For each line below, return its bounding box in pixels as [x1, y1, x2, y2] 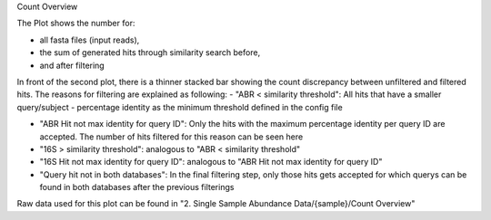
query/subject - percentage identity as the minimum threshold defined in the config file [16, 101, 343, 112]
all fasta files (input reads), [39, 34, 140, 45]
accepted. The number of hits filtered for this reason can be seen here [39, 131, 304, 142]
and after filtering [39, 60, 105, 71]
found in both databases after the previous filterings [39, 182, 235, 193]
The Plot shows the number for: [16, 18, 135, 29]
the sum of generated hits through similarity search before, [39, 47, 261, 58]
